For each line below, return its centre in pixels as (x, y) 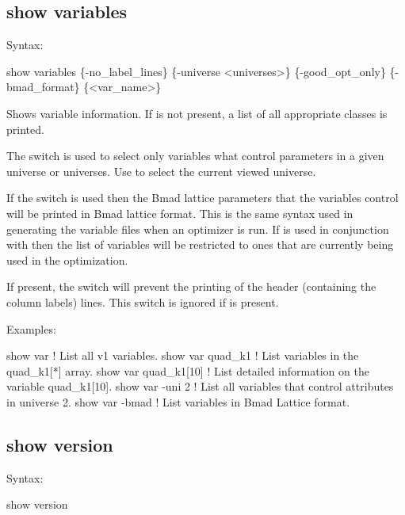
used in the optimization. (67, 259)
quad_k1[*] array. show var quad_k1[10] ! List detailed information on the (188, 370)
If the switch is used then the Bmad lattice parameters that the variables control (202, 198)
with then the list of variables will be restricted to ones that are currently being (200, 244)
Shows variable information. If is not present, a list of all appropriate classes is (197, 113)
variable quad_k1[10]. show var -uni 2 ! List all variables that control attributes (200, 386)
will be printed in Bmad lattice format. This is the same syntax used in (180, 213)
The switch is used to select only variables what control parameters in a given (195, 156)
